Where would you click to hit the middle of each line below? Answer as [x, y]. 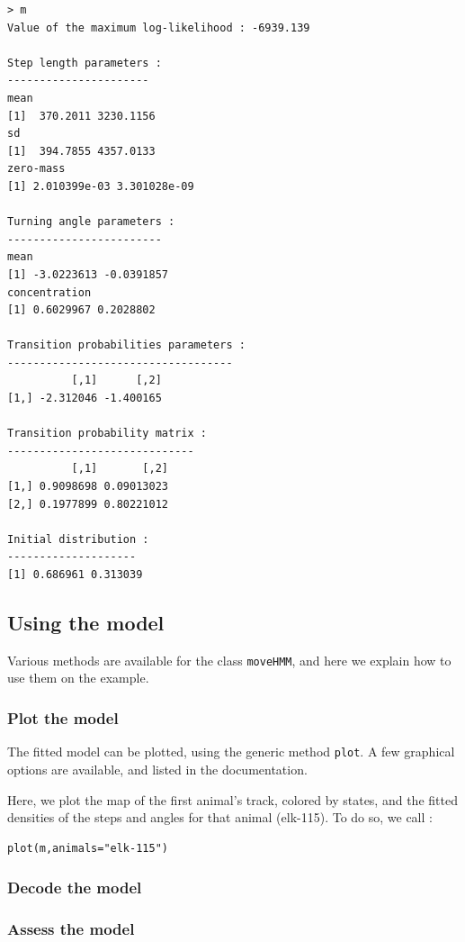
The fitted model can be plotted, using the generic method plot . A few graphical [231, 752]
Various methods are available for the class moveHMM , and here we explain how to [229, 660]
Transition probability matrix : [107, 434]
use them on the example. [78, 678]
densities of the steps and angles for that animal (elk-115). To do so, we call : [220, 817]
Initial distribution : [78, 539]
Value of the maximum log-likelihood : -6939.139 [159, 27]
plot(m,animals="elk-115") [88, 848]
